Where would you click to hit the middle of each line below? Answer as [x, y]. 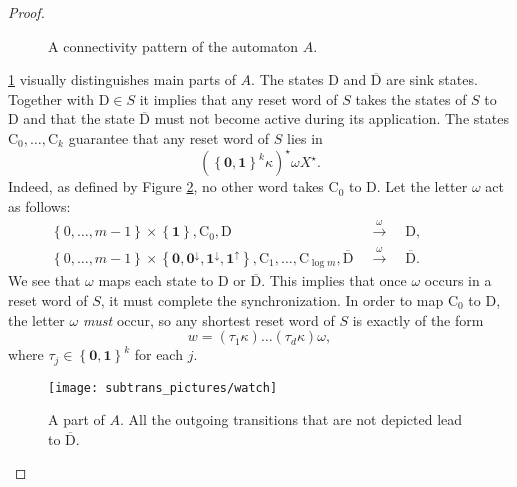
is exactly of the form [418, 319]
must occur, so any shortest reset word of [208, 319]
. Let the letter [422, 186]
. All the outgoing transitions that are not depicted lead [291, 419]
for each [158, 354]
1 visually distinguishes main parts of [122, 79]
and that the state [79, 118]
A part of [76, 419]
